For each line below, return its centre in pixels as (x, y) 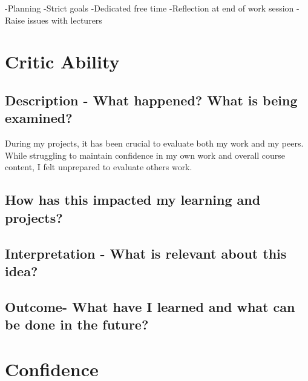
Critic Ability (62, 61)
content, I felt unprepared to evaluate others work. (99, 167)
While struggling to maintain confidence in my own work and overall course (145, 155)
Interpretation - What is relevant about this (146, 253)
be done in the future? (77, 324)
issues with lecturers (65, 20)
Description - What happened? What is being (151, 100)
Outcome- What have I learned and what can (150, 306)
